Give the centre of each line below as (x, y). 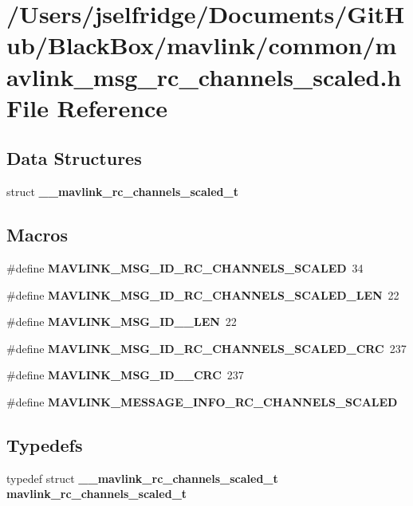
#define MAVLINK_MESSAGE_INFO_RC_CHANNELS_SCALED (202, 401)
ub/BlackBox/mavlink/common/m (202, 45)
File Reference (87, 107)
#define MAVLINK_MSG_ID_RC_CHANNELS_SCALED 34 (185, 267)
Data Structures (74, 158)
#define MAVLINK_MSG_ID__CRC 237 (125, 375)
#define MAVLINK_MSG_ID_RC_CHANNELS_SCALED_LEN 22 (203, 294)
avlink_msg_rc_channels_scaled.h (204, 76)
